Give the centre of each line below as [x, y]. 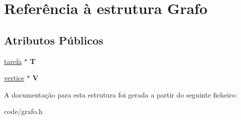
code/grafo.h [23, 111]
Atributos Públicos [54, 40]
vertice [14, 78]
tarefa [13, 61]
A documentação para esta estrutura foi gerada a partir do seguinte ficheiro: [121, 94]
